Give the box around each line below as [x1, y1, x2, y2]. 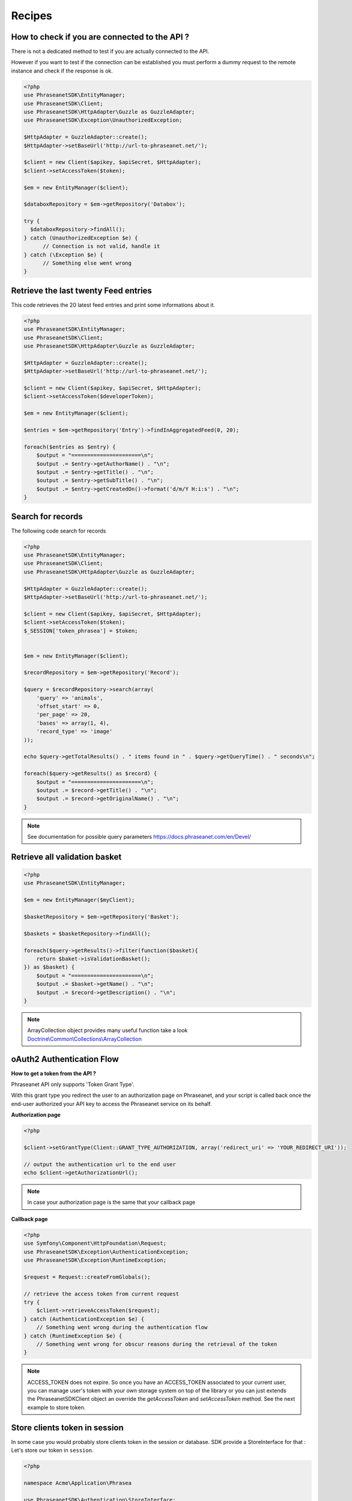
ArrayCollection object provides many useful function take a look [27, 1027, 188, 1034]
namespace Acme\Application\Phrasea [23, 1479, 132, 1486]
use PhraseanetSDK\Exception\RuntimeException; [23, 1257, 166, 1264]
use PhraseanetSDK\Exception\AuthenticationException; [23, 1248, 189, 1255]
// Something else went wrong [43, 260, 132, 267]
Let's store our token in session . [11, 1447, 94, 1454]
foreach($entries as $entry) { [23, 443, 117, 450]
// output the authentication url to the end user [23, 1161, 177, 1168]
